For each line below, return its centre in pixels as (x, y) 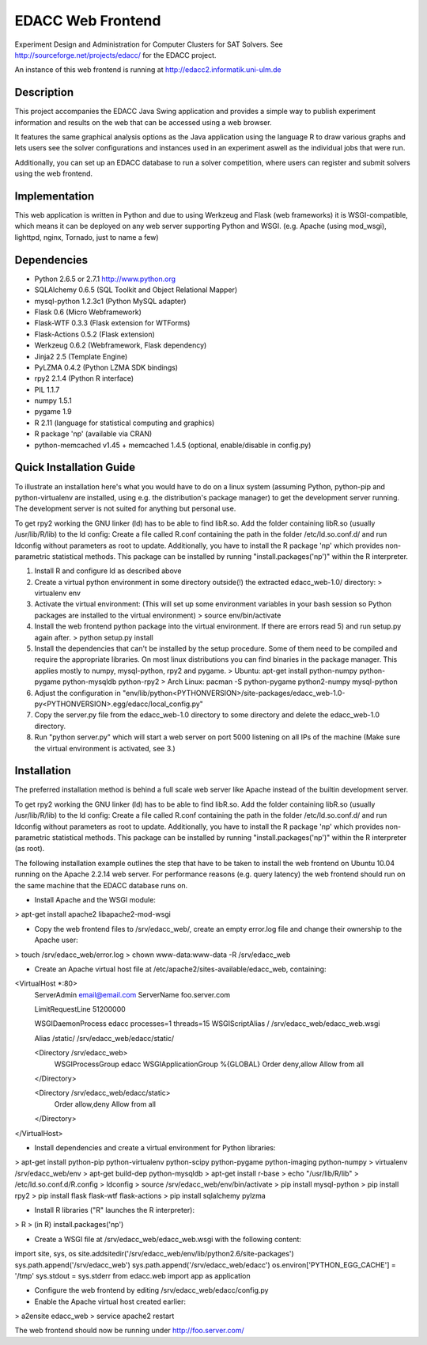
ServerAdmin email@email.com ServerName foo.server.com (132, 994)
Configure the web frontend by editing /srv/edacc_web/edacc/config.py (151, 1290)
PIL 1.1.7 (47, 389)
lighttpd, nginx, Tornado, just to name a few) (87, 237)
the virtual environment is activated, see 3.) (105, 748)
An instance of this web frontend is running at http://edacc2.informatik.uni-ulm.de (148, 70)
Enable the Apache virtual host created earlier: (110, 1301)
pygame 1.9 (53, 412)
